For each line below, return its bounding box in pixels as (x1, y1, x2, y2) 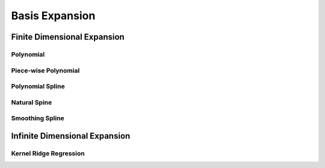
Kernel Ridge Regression (11, 149, 85, 157)
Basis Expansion (11, 9, 96, 22)
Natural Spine (11, 98, 52, 106)
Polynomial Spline (11, 82, 66, 91)
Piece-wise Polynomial (11, 66, 80, 74)
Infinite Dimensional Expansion (11, 131, 131, 141)
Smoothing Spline (11, 114, 64, 122)
